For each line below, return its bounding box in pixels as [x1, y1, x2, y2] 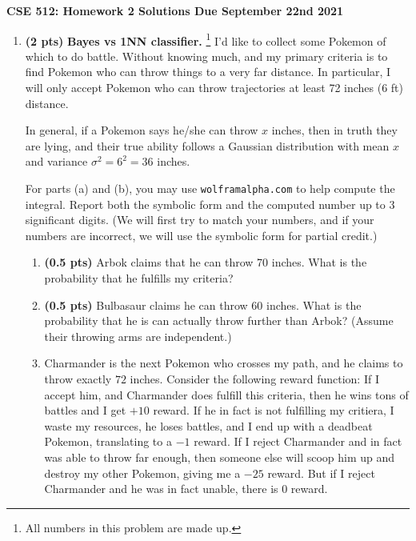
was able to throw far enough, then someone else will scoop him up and [44, 448, 395, 465]
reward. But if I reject [267, 464, 375, 481]
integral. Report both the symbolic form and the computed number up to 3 [25, 195, 395, 212]
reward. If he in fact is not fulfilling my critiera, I [153, 402, 394, 419]
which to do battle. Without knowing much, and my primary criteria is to [25, 47, 388, 64]
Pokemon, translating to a [44, 433, 172, 450]
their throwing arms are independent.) [44, 327, 232, 344]
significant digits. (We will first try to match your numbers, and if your [25, 211, 374, 228]
